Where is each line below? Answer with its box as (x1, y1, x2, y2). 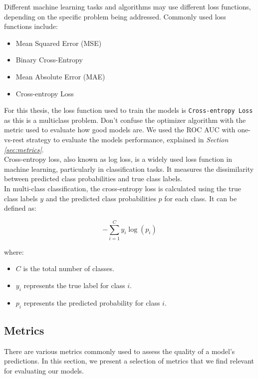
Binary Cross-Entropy (15, 54, 83, 65)
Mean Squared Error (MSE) (15, 37, 102, 48)
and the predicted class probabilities (45, 193, 156, 203)
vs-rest (4, 134, 24, 144)
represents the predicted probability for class (23, 297, 160, 308)
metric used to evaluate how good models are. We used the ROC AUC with (4, 124, 236, 135)
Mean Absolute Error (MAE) (15, 71, 105, 81)
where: (4, 246, 24, 257)
